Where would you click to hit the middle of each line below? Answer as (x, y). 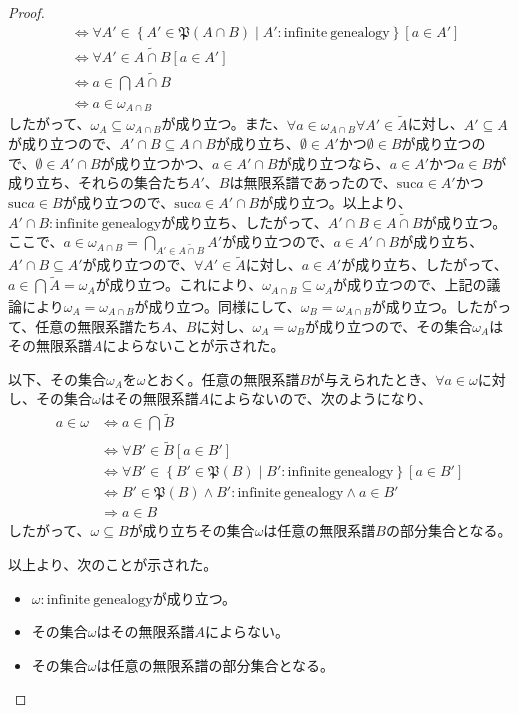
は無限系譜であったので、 (313, 182)
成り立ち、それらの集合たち (99, 182)
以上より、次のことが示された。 (113, 563)
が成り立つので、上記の (410, 284)
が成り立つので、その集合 (388, 325)
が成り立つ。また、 (224, 123)
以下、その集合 (57, 378)
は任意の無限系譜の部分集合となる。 (215, 664)
